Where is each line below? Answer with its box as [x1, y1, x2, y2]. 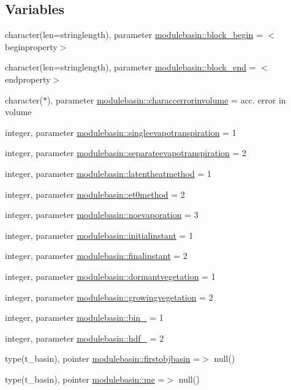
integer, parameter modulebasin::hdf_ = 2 [5, 331, 164, 344]
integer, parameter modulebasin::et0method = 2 [5, 187, 185, 200]
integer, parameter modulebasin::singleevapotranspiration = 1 [5, 126, 236, 138]
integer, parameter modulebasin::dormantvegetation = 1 [5, 269, 216, 282]
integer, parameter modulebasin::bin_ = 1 [5, 311, 164, 324]
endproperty [5, 72, 51, 85]
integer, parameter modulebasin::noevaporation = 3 [5, 208, 198, 221]
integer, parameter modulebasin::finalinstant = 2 [5, 249, 187, 262]
